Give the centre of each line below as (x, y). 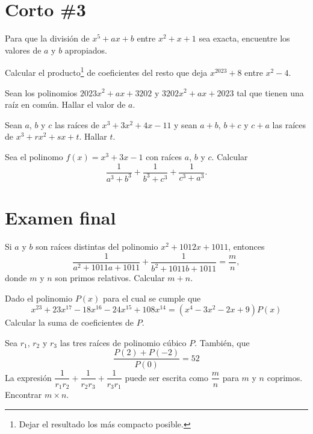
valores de (23, 50)
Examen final (60, 218)
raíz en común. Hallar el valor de (65, 104)
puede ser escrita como (167, 377)
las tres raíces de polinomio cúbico (123, 342)
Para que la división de (47, 38)
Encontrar (23, 395)
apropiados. (86, 50)
